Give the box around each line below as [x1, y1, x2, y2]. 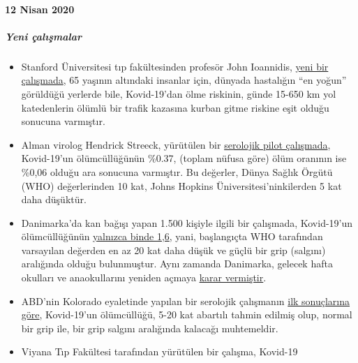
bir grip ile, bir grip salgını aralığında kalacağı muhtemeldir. [21, 320, 278, 335]
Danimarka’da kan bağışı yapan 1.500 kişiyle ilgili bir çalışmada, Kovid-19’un [21, 215, 353, 230]
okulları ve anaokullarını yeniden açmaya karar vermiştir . [21, 270, 267, 285]
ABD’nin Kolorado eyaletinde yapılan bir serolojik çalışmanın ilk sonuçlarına [21, 293, 350, 308]
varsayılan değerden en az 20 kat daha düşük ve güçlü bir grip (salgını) [21, 242, 326, 257]
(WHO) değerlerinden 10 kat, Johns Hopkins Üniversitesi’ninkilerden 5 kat [21, 178, 342, 193]
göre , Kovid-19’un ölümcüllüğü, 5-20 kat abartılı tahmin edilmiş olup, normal [21, 307, 352, 322]
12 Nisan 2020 [5, 1, 75, 16]
